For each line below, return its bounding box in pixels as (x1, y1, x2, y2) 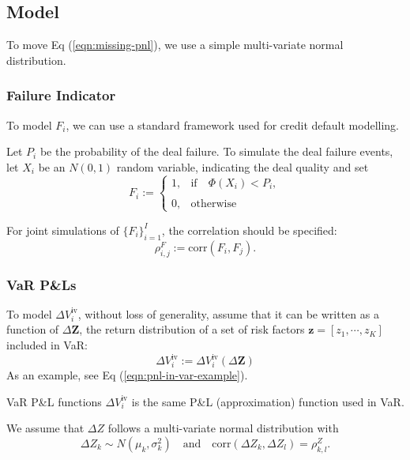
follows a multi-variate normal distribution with (107, 420, 339, 436)
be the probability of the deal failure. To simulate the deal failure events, (39, 143, 393, 160)
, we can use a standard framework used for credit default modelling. (66, 116, 400, 133)
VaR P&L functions (6, 393, 102, 409)
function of (6, 321, 59, 337)
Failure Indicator (6, 85, 116, 105)
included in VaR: (6, 336, 88, 353)
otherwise (190, 198, 237, 209)
